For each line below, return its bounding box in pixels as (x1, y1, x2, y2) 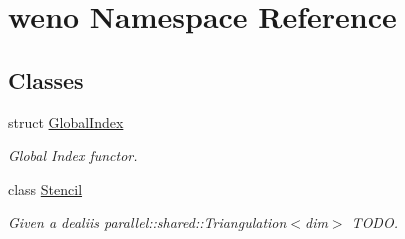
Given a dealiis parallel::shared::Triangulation (8, 212, 287, 233)
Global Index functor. (8, 145, 138, 166)
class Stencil (8, 178, 83, 199)
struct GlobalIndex (8, 111, 124, 132)
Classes (8, 64, 84, 95)
